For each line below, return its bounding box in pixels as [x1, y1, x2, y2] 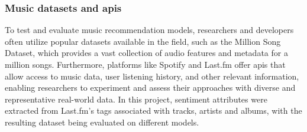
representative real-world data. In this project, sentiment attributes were [5, 93, 267, 105]
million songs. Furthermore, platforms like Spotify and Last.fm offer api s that [5, 58, 286, 70]
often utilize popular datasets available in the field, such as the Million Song [5, 35, 281, 47]
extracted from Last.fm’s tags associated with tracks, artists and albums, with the [5, 104, 302, 117]
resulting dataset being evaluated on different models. [5, 115, 199, 128]
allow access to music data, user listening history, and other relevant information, [5, 70, 299, 82]
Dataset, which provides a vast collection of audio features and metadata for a [5, 47, 288, 59]
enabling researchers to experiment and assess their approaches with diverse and [5, 81, 296, 94]
